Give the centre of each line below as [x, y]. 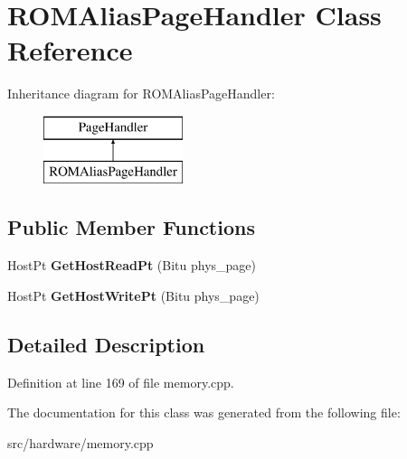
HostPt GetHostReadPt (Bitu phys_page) [132, 265]
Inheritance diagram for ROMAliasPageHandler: [141, 94]
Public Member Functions [131, 227]
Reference [70, 50]
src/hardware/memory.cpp [80, 442]
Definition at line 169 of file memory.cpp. [121, 382]
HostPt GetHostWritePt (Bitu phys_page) [133, 295]
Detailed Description [106, 344]
